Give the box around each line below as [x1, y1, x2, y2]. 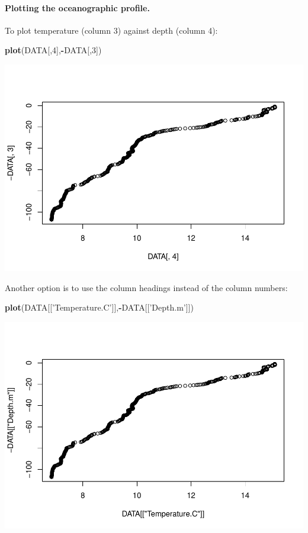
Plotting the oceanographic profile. [5, 1, 150, 14]
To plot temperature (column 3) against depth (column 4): [5, 24, 218, 36]
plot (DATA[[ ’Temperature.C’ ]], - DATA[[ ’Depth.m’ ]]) [5, 301, 194, 314]
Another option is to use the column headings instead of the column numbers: [5, 281, 288, 293]
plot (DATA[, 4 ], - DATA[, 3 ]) [5, 44, 102, 56]
